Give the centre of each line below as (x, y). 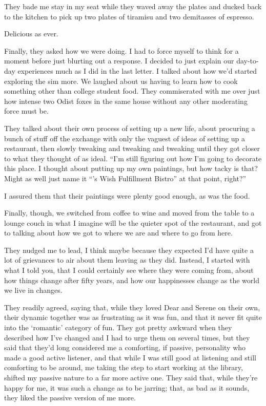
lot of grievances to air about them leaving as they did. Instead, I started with (127, 260)
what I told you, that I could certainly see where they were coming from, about (129, 270)
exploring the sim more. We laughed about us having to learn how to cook (121, 81)
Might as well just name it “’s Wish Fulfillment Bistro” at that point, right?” (125, 178)
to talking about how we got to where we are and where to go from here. (118, 233)
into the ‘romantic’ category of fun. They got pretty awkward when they (118, 327)
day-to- (248, 61)
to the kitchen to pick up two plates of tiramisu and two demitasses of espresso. (129, 16)
